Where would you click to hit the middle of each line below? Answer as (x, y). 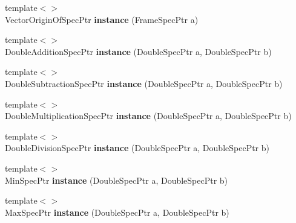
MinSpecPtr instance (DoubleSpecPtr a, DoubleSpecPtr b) (117, 180)
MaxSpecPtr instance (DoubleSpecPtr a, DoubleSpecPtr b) (117, 212)
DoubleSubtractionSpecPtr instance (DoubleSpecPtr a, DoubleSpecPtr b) (144, 83)
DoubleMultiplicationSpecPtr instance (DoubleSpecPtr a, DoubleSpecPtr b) (148, 116)
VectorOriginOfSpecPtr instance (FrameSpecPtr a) (102, 19)
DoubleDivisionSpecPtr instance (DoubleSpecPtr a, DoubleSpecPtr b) (137, 148)
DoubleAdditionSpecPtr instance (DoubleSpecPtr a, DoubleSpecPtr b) (138, 51)
